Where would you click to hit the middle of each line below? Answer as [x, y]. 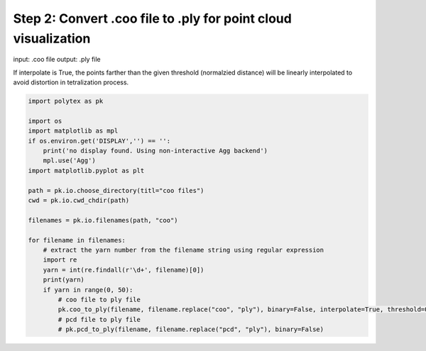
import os [45, 121]
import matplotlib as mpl [73, 131]
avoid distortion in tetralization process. [71, 82]
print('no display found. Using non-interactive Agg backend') [155, 151]
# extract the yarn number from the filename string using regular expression [184, 250]
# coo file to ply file [99, 299]
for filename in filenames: [77, 240]
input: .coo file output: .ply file [57, 60]
